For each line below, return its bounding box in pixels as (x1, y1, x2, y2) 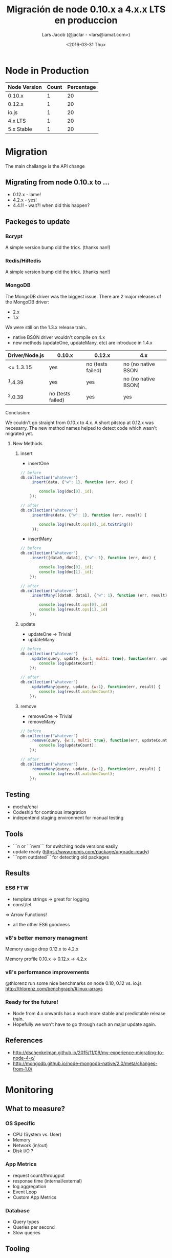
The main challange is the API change (5, 163, 85, 169)
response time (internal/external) (12, 1177, 82, 1184)
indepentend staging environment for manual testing (12, 815, 124, 821)
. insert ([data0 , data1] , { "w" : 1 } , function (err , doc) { (30, 556, 156, 561)
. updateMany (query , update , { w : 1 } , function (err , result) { (30, 684, 161, 690)
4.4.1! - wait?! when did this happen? (12, 202, 90, 208)
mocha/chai (12, 804, 38, 810)
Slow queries (12, 1229, 41, 1235)
